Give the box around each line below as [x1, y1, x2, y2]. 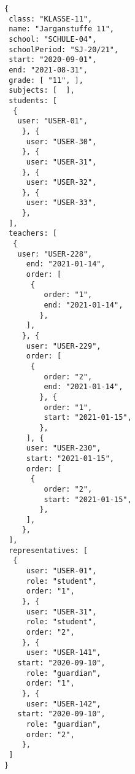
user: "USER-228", [17, 249, 93, 258]
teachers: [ [9, 229, 57, 238]
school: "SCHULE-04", [9, 34, 97, 44]
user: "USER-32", [26, 178, 97, 187]
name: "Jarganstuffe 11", [9, 25, 114, 34]
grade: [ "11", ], [9, 75, 83, 85]
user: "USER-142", [26, 699, 101, 708]
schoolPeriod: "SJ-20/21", [9, 45, 119, 54]
